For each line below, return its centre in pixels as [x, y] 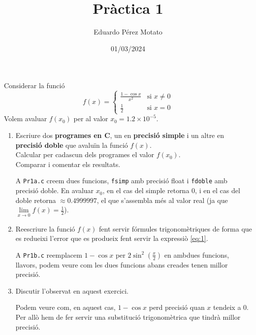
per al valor [91, 118]
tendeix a [227, 307]
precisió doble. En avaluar [55, 190]
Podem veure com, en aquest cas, [65, 307]
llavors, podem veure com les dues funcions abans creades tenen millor [122, 264]
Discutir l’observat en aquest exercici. [72, 290]
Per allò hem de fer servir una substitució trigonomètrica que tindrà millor [128, 317]
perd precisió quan [177, 307]
